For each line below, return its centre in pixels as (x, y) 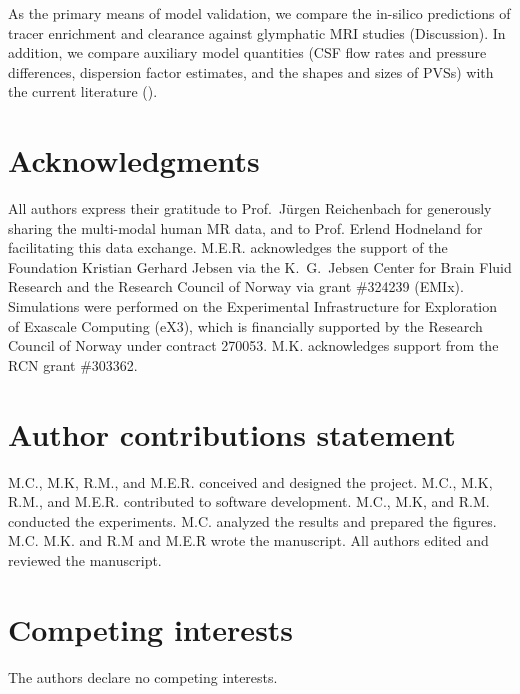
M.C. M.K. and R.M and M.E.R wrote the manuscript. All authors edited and (248, 540)
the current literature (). (83, 91)
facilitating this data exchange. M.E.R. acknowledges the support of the (228, 247)
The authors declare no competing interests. (143, 676)
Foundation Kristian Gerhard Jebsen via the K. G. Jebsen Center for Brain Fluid (260, 266)
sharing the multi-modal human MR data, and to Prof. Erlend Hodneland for (245, 227)
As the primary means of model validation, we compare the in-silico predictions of (259, 13)
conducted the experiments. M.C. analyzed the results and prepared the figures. (252, 520)
